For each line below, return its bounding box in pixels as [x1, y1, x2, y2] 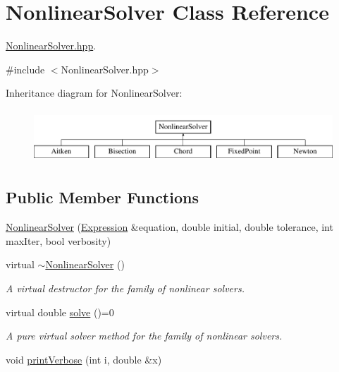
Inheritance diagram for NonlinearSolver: [6, 85, 183, 100]
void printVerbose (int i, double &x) [6, 352, 162, 366]
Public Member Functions [6, 186, 199, 208]
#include [6, 61, 45, 76]
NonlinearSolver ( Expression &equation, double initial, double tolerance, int [6, 220, 333, 234]
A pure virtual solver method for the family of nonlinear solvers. [6, 328, 283, 343]
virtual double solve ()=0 [6, 304, 114, 319]
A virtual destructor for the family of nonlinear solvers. [6, 281, 245, 296]
